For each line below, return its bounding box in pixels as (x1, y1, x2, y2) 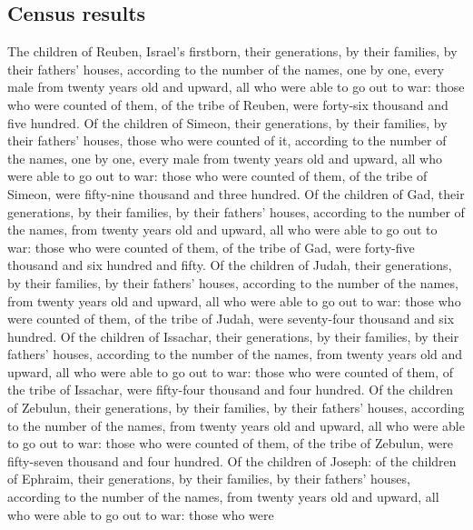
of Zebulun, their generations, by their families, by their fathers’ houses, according (7, 398, 465, 417)
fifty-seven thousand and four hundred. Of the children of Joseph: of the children (7, 451, 457, 470)
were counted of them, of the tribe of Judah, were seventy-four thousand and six (7, 309, 455, 328)
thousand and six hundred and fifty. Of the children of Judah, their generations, (7, 255, 452, 275)
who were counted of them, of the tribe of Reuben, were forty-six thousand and (7, 95, 448, 114)
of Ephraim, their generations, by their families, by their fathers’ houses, (7, 469, 410, 488)
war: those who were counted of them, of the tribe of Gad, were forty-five (7, 237, 415, 256)
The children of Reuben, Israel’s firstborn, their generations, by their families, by (7, 42, 458, 61)
